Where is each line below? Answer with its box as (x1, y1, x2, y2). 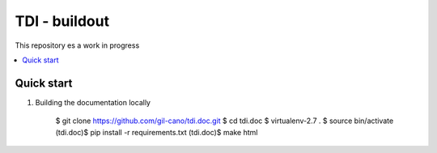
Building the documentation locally (35, 97, 151, 107)
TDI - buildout (15, 12, 109, 30)
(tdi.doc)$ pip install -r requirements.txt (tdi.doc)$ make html (55, 127, 258, 137)
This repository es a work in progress (15, 40, 140, 50)
